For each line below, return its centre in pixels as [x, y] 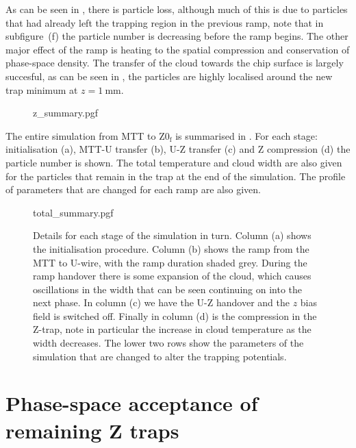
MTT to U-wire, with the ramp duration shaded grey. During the [170, 262]
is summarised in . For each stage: [246, 135]
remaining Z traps [92, 430]
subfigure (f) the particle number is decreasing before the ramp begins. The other [177, 36]
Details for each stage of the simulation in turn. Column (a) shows [172, 235]
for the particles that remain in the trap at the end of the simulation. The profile [176, 176]
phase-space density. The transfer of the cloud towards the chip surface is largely [175, 63]
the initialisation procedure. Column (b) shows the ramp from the [171, 248]
